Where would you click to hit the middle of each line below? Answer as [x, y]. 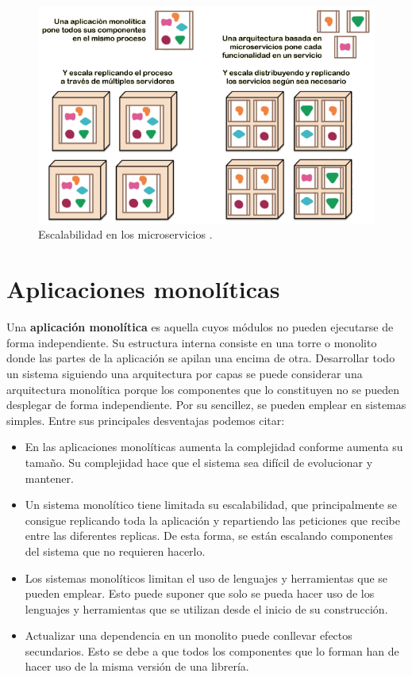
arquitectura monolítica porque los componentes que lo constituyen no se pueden [203, 389]
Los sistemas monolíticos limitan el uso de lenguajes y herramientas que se [206, 578]
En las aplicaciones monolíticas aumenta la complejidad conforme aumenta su [214, 447]
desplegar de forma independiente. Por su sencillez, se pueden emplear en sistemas [206, 405]
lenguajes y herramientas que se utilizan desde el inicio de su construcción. [206, 608]
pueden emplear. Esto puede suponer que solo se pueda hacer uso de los [200, 593]
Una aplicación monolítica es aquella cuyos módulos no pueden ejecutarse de [200, 327]
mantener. [49, 478]
